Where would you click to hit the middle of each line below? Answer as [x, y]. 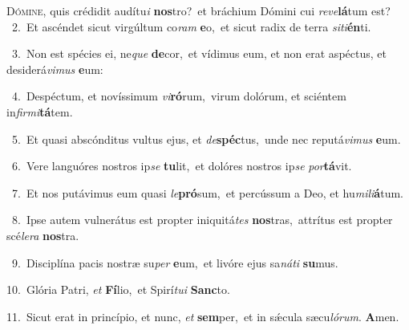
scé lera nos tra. [43, 235]
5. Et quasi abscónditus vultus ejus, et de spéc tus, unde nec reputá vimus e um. [206, 139]
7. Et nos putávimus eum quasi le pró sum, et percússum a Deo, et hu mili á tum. [207, 192]
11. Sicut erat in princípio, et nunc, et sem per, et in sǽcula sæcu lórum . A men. [203, 316]
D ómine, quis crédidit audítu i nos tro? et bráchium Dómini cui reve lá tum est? [198, 10]
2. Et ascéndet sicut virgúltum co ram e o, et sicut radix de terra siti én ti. [191, 26]
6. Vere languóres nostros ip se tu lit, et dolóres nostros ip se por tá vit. [182, 166]
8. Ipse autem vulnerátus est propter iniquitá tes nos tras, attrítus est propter [202, 220]
